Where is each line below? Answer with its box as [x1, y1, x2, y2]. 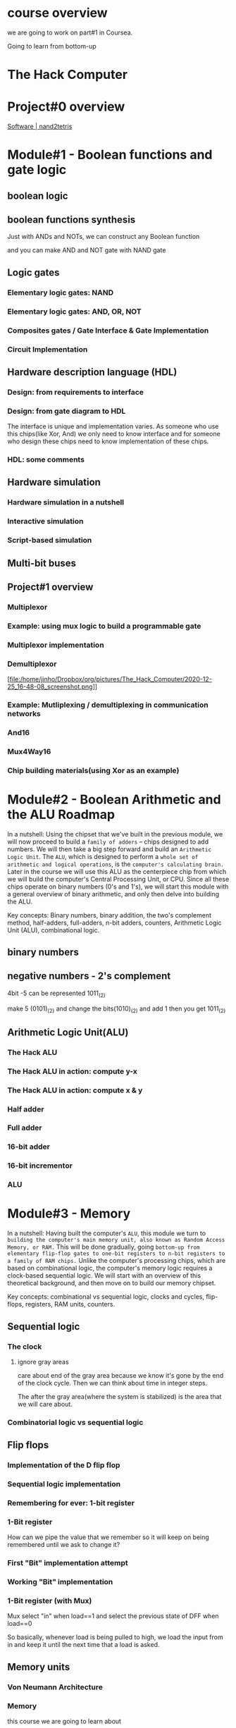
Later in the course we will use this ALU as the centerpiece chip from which [7, 867, 227, 875]
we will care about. [17, 1400, 73, 1408]
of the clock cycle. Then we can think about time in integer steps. [17, 1378, 208, 1387]
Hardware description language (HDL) [7, 366, 178, 378]
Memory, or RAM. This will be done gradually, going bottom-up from [7, 1242, 200, 1252]
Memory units [7, 1661, 70, 1673]
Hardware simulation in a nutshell [7, 498, 125, 507]
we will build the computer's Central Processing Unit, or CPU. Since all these [7, 875, 230, 883]
